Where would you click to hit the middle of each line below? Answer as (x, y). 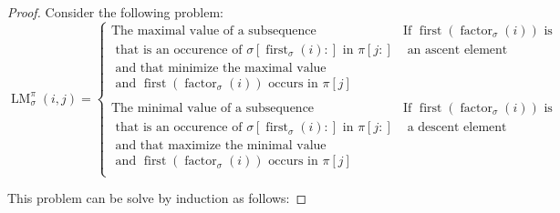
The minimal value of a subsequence (213, 109)
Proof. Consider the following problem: (115, 12)
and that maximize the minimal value (221, 146)
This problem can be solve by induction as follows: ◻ (157, 198)
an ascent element (457, 50)
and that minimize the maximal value (221, 68)
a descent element (457, 128)
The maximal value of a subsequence (213, 30)
